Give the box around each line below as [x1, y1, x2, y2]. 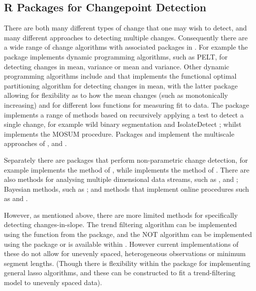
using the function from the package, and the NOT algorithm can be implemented [4, 229, 252, 239]
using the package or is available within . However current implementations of [4, 238, 239, 249]
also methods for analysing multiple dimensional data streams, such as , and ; [4, 174, 238, 184]
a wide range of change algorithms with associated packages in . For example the [4, 42, 248, 52]
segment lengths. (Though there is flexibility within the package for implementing [4, 258, 251, 268]
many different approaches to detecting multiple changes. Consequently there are [4, 32, 248, 42]
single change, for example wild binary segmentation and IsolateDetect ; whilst [4, 119, 242, 129]
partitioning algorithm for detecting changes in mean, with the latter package [4, 80, 238, 90]
